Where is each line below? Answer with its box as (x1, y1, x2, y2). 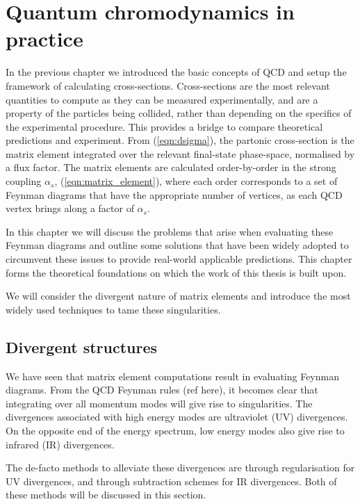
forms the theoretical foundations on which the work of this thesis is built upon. (6, 265, 347, 279)
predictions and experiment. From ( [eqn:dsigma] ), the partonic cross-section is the (6, 133, 354, 147)
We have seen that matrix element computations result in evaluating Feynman (6, 368, 339, 383)
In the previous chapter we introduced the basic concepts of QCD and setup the (6, 65, 347, 79)
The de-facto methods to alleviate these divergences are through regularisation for (6, 460, 355, 475)
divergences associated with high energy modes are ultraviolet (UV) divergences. (6, 409, 348, 424)
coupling (6, 174, 42, 188)
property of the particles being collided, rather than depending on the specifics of (6, 106, 352, 120)
